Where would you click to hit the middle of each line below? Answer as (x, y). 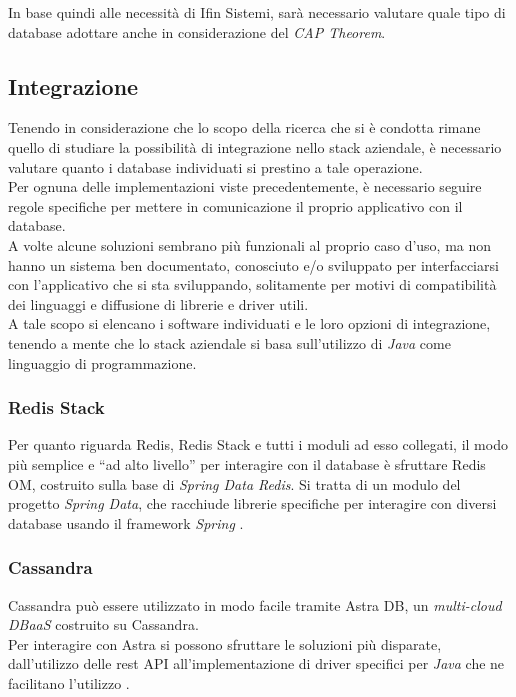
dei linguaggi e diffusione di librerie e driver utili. (158, 303)
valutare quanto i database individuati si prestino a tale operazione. (215, 166)
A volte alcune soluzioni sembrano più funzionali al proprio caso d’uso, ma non (250, 244)
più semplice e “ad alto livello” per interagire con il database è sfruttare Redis (247, 463)
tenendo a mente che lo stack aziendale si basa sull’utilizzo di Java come (229, 342)
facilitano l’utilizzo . (69, 682)
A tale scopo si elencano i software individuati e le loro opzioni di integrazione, (249, 323)
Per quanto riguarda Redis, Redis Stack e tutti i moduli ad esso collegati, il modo (258, 444)
